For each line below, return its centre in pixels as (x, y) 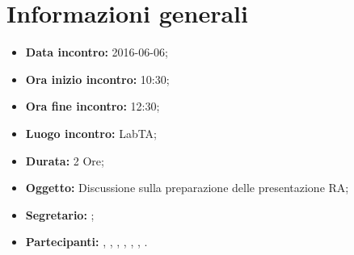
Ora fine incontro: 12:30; (93, 106)
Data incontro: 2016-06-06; (97, 52)
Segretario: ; (60, 214)
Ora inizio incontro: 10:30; (97, 79)
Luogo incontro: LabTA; (91, 133)
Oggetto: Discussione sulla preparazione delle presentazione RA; (187, 188)
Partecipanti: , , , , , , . (86, 242)
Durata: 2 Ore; (65, 160)
